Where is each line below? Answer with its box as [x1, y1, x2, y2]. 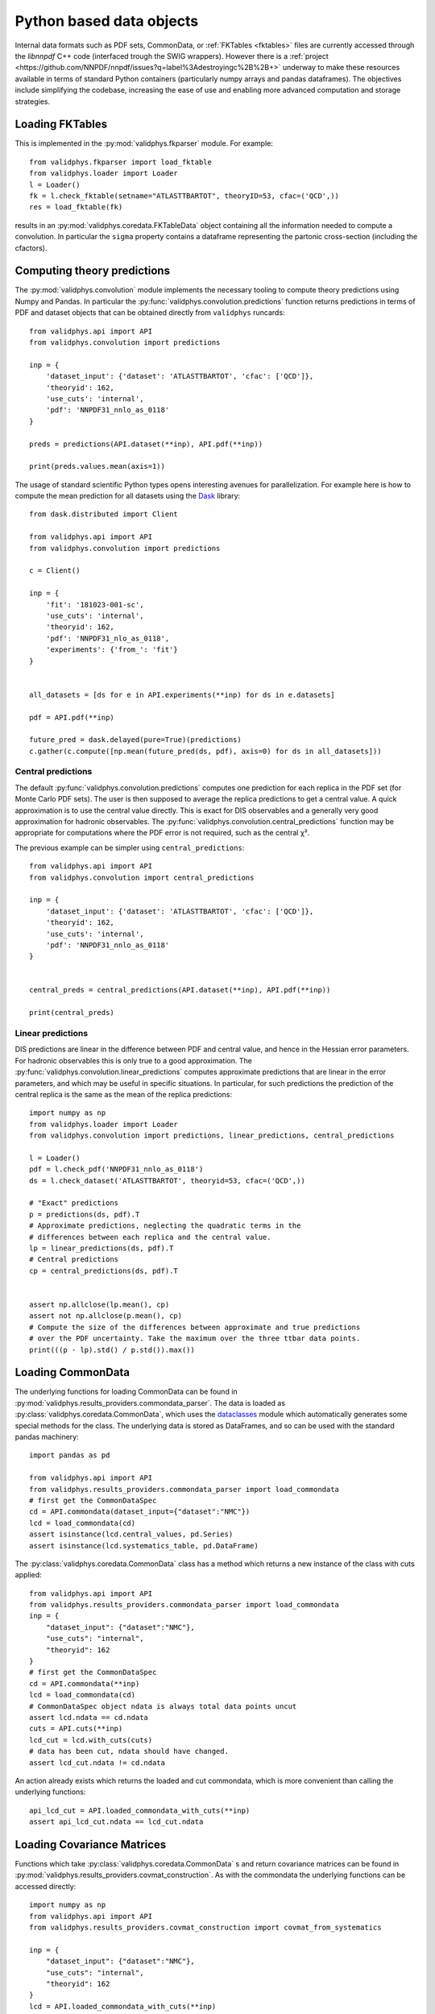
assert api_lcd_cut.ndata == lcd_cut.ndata [29, 1817, 204, 1826]
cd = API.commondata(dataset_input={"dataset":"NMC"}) [29, 1507, 251, 1516]
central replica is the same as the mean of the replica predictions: [14, 1089, 233, 1099]
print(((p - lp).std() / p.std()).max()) [29, 1345, 195, 1354]
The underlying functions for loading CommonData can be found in [14, 1386, 238, 1397]
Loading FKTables [14, 118, 108, 131]
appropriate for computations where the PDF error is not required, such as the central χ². [14, 828, 310, 838]
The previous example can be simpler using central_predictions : [14, 843, 245, 852]
